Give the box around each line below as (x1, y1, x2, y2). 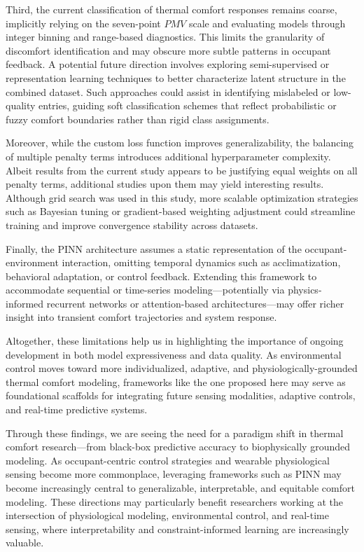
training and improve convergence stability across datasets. (6, 217, 258, 232)
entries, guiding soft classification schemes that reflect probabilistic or (38, 98, 337, 113)
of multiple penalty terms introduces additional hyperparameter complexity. (6, 149, 331, 163)
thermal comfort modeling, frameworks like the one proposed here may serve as (6, 374, 346, 389)
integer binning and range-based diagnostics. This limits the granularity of (6, 29, 325, 44)
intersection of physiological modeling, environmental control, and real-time (6, 508, 329, 523)
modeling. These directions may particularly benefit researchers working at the (6, 494, 344, 509)
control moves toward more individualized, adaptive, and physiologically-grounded (6, 361, 358, 375)
